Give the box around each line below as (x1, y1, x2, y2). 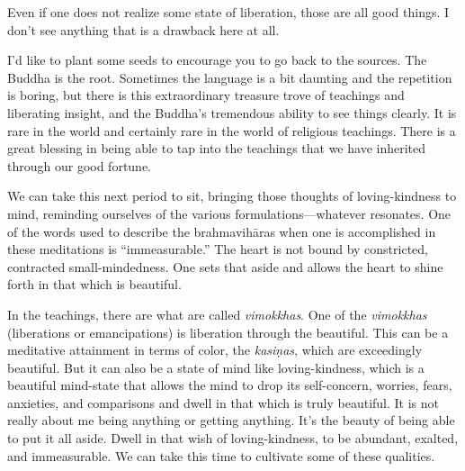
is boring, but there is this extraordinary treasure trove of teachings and (7, 86, 405, 104)
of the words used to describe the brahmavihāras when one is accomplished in (7, 222, 436, 240)
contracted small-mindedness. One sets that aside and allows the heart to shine (7, 257, 443, 276)
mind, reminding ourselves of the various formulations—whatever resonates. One (7, 204, 452, 222)
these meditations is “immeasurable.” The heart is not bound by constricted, (7, 240, 429, 258)
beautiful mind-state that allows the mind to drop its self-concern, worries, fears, (7, 376, 452, 394)
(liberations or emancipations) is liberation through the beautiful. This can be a (7, 322, 449, 341)
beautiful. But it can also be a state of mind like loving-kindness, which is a (7, 358, 425, 376)
